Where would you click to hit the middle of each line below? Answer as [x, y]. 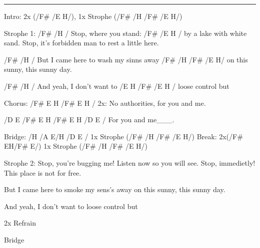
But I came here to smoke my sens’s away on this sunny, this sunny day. [115, 189]
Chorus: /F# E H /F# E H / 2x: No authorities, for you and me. [105, 103]
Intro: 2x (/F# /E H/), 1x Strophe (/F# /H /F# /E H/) [93, 16]
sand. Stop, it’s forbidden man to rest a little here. [81, 43]
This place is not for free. [43, 172]
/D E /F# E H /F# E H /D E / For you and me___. [89, 120]
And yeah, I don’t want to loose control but [71, 206]
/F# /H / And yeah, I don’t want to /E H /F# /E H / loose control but [117, 86]
